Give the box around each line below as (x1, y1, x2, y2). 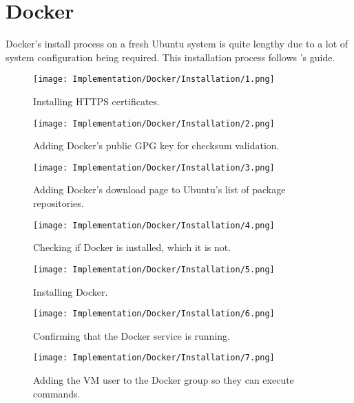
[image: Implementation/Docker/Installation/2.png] (33, 118, 275, 129)
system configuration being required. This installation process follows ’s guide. (6, 50, 335, 64)
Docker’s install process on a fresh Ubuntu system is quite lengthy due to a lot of (6, 36, 348, 51)
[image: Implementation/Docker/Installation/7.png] (33, 353, 275, 363)
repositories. (33, 196, 84, 210)
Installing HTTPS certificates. (33, 94, 160, 108)
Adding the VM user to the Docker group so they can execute (33, 373, 294, 387)
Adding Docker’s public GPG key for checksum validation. (33, 138, 280, 153)
